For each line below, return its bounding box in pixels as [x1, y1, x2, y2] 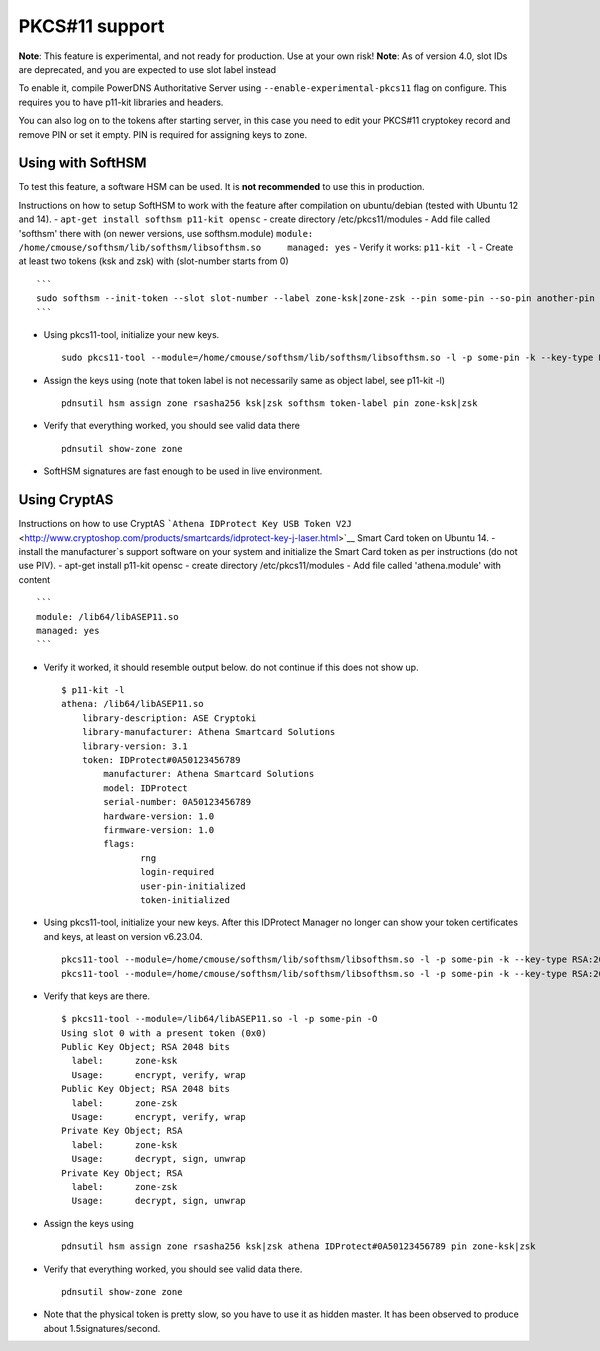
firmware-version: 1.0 [103, 824, 215, 835]
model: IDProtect [103, 782, 189, 794]
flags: [103, 838, 136, 850]
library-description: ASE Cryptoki [81, 712, 257, 724]
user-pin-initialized [140, 880, 247, 892]
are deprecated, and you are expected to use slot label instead [18, 63, 277, 75]
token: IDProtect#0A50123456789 [81, 755, 241, 766]
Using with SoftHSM [18, 155, 147, 172]
